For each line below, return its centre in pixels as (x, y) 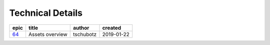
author (81, 28)
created (112, 28)
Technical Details (46, 13)
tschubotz (85, 34)
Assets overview (48, 34)
